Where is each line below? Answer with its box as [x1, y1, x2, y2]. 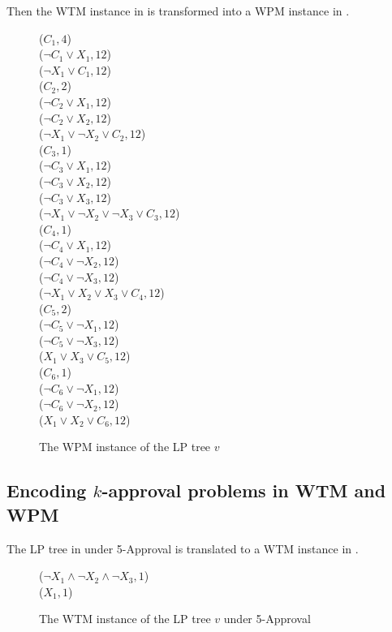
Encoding [6, 478, 87, 503]
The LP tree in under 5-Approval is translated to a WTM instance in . [6, 540, 359, 557]
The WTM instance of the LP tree [39, 610, 211, 627]
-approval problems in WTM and [101, 478, 386, 503]
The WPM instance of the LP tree [39, 438, 211, 455]
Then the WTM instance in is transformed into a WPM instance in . [6, 2, 350, 19]
